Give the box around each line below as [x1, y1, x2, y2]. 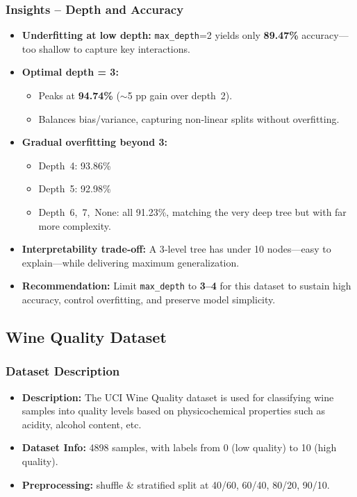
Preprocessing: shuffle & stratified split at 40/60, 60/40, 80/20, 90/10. [22, 477, 330, 491]
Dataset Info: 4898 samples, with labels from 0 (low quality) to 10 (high [22, 440, 337, 455]
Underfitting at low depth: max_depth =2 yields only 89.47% [22, 28, 299, 42]
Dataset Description [6, 362, 120, 380]
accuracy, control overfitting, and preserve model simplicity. [22, 292, 276, 307]
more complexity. [38, 218, 111, 233]
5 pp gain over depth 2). [127, 88, 233, 103]
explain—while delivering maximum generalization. [22, 255, 240, 269]
